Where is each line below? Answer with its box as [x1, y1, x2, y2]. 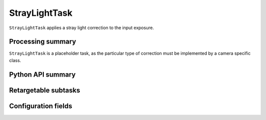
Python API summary [9, 70, 76, 79]
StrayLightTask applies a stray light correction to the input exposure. [9, 25, 154, 31]
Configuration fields [9, 102, 72, 110]
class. [9, 57, 22, 63]
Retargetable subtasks [9, 86, 81, 94]
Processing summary [9, 38, 76, 46]
